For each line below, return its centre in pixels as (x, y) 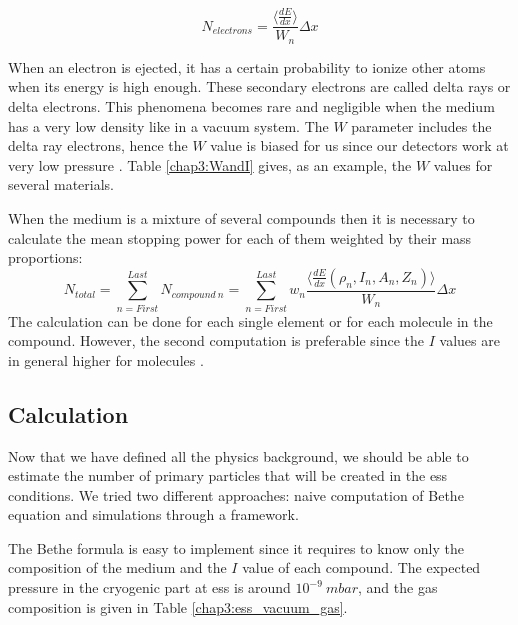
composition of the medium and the (117, 567)
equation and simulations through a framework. (153, 514)
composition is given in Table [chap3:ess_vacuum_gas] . (178, 606)
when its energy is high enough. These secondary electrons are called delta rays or (259, 86)
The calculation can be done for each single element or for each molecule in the (250, 320)
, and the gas (398, 587)
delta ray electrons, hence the (98, 145)
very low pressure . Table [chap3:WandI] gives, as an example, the (210, 164)
